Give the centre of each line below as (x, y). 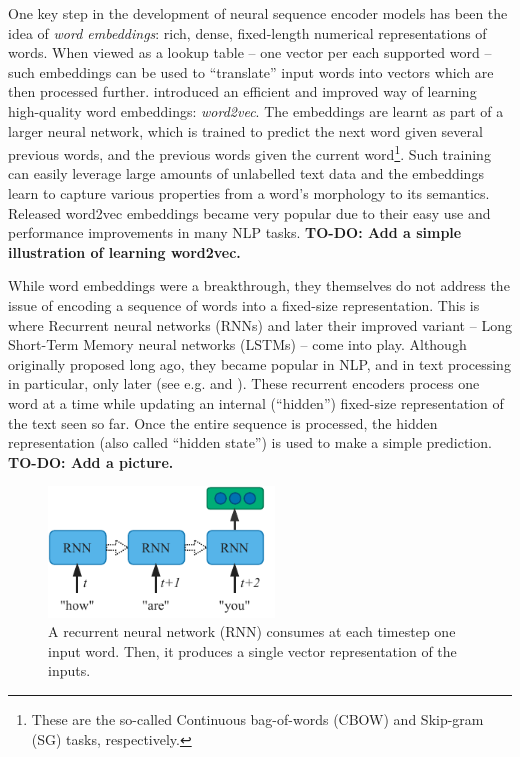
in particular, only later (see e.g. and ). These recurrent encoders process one (244, 383)
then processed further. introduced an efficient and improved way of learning (242, 91)
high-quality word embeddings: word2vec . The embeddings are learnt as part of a (256, 110)
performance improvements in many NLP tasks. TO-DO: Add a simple (235, 232)
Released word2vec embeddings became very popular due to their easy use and (249, 212)
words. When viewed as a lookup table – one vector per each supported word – (250, 52)
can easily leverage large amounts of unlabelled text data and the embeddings (246, 173)
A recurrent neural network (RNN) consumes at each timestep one (252, 631)
